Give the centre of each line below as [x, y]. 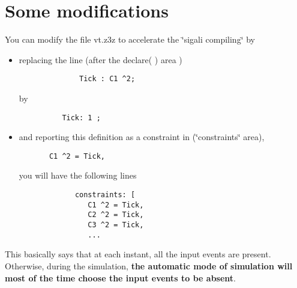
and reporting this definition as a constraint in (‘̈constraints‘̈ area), [142, 137]
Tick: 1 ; [81, 118]
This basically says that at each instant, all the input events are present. [138, 254]
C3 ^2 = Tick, [116, 225]
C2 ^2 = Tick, [116, 215]
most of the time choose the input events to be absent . [120, 277]
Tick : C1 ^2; [107, 79]
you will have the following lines [78, 175]
